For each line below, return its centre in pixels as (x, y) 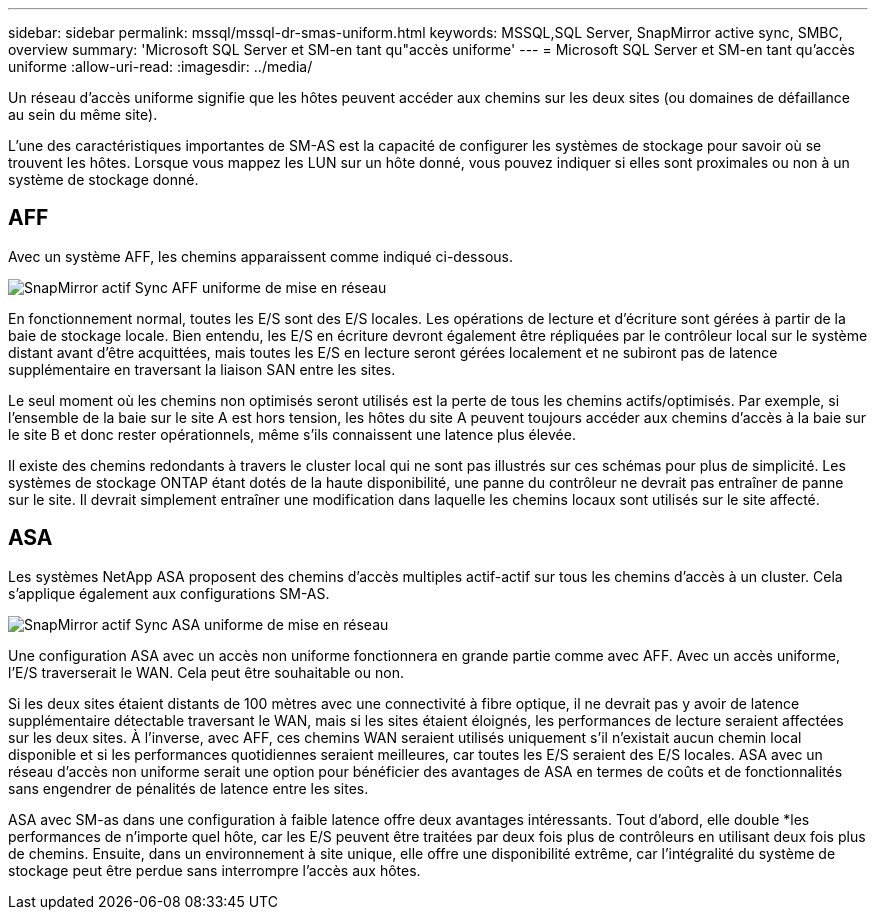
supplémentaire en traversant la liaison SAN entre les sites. (202, 369)
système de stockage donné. (103, 179)
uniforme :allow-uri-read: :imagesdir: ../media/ (160, 66)
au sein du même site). (83, 114)
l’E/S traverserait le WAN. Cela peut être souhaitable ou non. (206, 672)
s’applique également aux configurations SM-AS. (169, 593)
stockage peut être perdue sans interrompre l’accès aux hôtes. (214, 870)
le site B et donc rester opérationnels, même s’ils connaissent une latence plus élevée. (292, 434)
